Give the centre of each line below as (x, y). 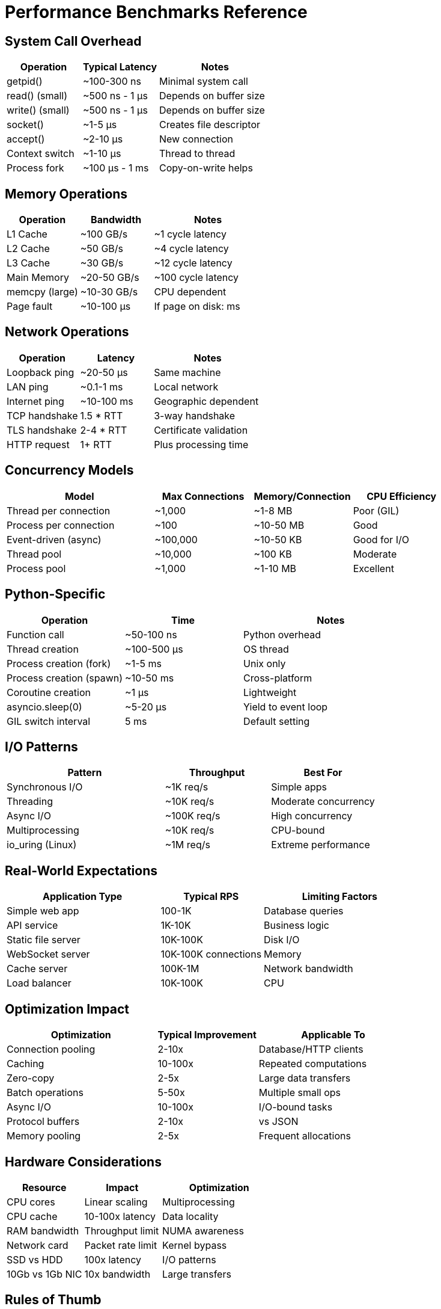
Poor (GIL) (376, 510)
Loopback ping (41, 372)
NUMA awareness (203, 1230)
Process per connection (61, 525)
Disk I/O (282, 940)
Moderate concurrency (323, 802)
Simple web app (43, 911)
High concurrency (312, 816)
